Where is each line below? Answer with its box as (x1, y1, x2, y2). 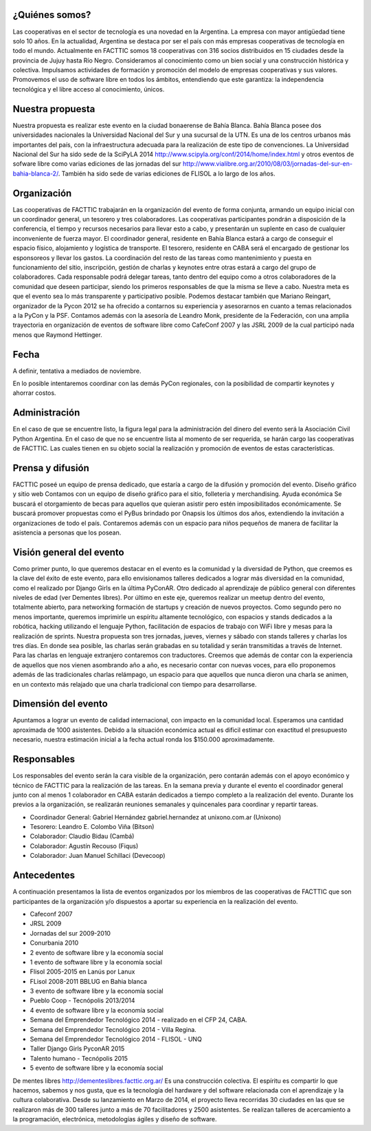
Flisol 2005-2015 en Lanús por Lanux (30, 967, 135, 976)
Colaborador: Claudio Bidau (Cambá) (30, 832, 135, 841)
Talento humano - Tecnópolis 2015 (30, 1054, 128, 1062)
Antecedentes (12, 870, 76, 881)
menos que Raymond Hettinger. (12, 330, 102, 338)
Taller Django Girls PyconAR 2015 (30, 1044, 125, 1053)
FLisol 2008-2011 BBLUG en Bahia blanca (30, 977, 148, 985)
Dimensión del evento (12, 698, 108, 710)
